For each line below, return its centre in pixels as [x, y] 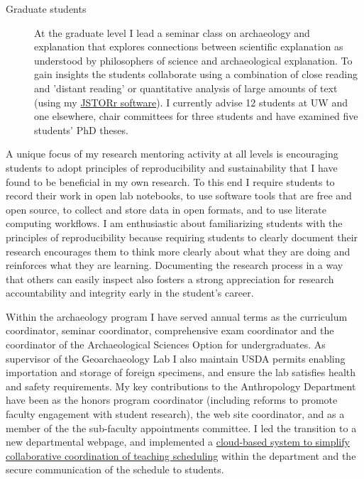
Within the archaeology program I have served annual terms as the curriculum [177, 316]
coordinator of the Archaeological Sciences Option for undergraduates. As [166, 345]
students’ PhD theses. [81, 130]
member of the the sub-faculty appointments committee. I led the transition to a [181, 428]
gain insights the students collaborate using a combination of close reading [196, 74]
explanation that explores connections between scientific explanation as [189, 46]
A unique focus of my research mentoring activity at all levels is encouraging [172, 154]
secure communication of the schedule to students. [115, 469]
